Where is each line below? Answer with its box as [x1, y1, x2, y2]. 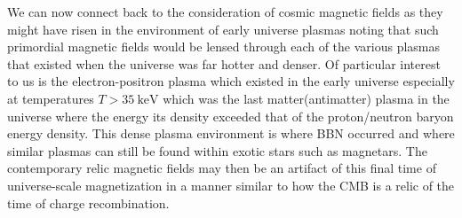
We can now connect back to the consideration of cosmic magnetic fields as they [7, 3, 443, 20]
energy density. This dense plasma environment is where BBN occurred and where [7, 124, 455, 143]
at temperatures [7, 89, 94, 107]
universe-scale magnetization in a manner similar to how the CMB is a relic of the [7, 175, 455, 194]
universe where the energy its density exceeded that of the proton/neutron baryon [7, 106, 454, 125]
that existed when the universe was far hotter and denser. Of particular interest [7, 54, 441, 73]
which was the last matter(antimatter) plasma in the [163, 89, 450, 107]
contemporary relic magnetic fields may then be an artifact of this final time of [7, 159, 436, 177]
